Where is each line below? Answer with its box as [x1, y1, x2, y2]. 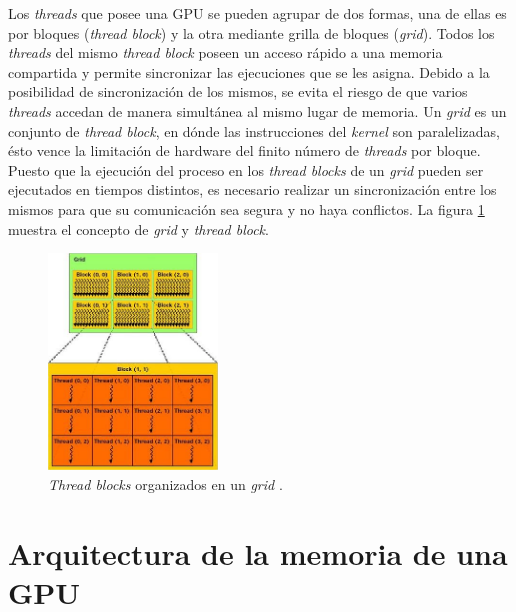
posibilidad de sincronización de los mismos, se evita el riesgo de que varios [8, 81, 468, 102]
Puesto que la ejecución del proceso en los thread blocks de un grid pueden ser [8, 159, 484, 180]
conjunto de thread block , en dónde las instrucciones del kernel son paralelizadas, [8, 120, 500, 141]
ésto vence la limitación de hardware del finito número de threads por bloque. [8, 140, 481, 161]
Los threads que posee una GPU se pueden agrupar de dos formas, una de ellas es [8, 3, 507, 23]
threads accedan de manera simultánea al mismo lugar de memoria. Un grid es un [8, 100, 507, 121]
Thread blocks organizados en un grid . [48, 474, 283, 495]
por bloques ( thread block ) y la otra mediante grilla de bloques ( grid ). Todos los [8, 22, 495, 43]
